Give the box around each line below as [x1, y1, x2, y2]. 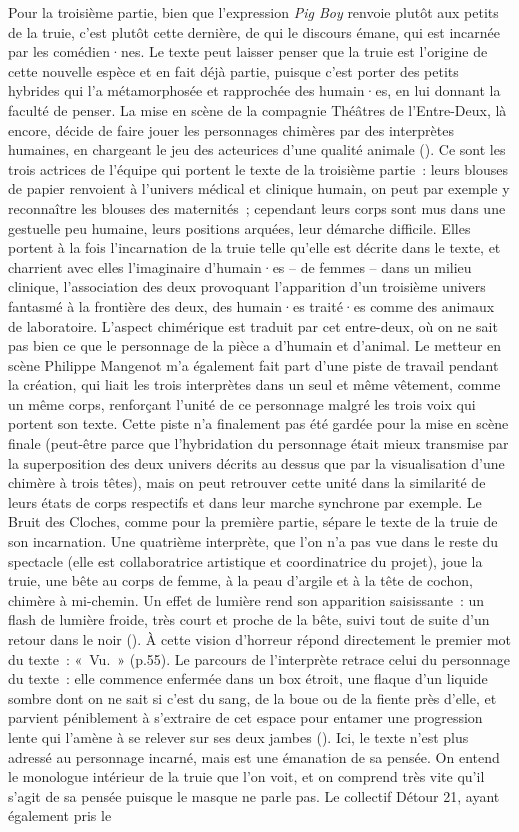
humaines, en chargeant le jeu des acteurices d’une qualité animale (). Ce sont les [8, 139, 506, 160]
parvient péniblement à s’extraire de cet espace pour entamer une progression [8, 707, 483, 728]
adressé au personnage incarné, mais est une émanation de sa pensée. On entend [8, 746, 500, 767]
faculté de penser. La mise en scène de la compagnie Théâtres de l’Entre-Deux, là [8, 99, 507, 120]
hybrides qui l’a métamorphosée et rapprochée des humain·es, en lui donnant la [8, 80, 501, 101]
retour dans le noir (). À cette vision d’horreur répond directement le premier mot [8, 629, 511, 649]
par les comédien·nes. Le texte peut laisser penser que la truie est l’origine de [8, 41, 488, 62]
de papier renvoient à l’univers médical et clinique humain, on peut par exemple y [8, 178, 510, 199]
